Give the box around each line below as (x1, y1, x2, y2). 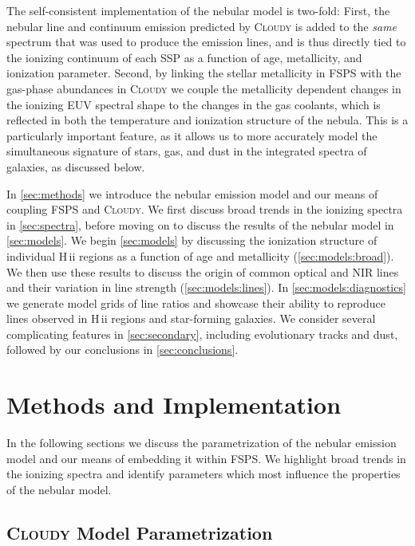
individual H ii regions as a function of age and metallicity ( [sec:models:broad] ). (6, 247, 394, 264)
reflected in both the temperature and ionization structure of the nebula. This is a (6, 112, 409, 128)
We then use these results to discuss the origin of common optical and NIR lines (6, 263, 399, 280)
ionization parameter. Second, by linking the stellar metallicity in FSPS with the (6, 65, 401, 81)
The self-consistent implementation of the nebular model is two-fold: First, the (6, 2, 390, 18)
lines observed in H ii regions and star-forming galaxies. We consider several (6, 310, 376, 327)
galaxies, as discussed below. (6, 158, 145, 175)
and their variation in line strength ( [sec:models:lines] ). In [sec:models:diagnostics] (6, 279, 406, 296)
